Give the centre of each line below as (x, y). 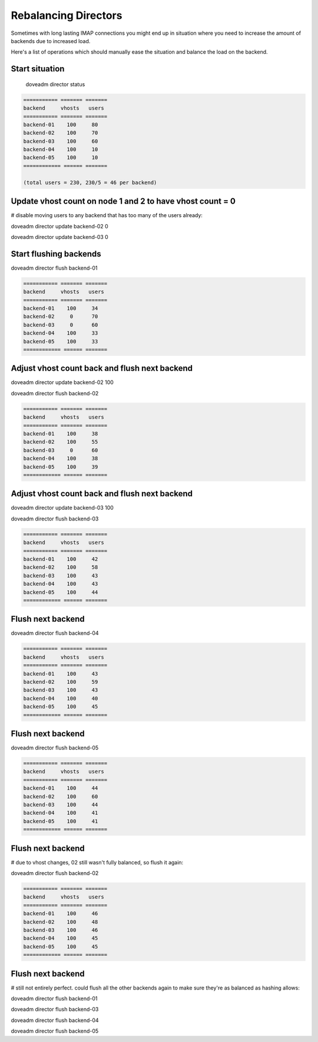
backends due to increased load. (51, 41)
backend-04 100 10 (61, 150)
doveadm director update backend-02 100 (62, 382)
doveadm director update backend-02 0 (59, 226)
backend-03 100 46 (61, 930)
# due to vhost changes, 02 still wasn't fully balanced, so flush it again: (97, 862)
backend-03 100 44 (61, 805)
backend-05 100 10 (61, 158)
